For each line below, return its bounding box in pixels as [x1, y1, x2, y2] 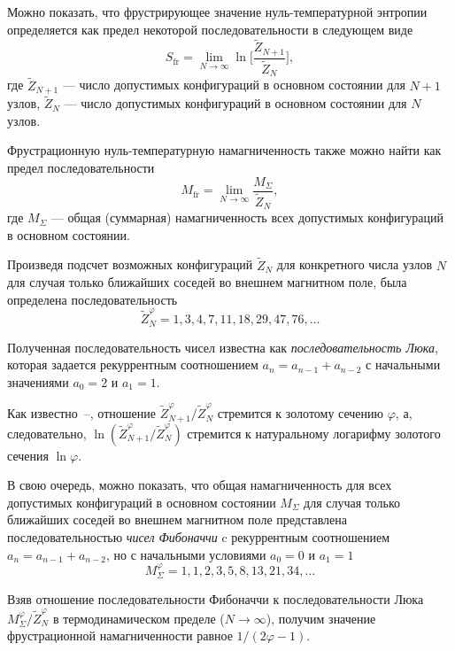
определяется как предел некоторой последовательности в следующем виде [7, 19, 413, 38]
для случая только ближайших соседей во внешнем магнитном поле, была [7, 273, 407, 291]
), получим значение [266, 608, 376, 627]
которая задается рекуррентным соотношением [7, 355, 258, 374]
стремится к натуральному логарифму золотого [187, 423, 441, 442]
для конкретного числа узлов [276, 255, 433, 274]
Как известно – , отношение [7, 404, 156, 422]
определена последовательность [7, 290, 178, 308]
